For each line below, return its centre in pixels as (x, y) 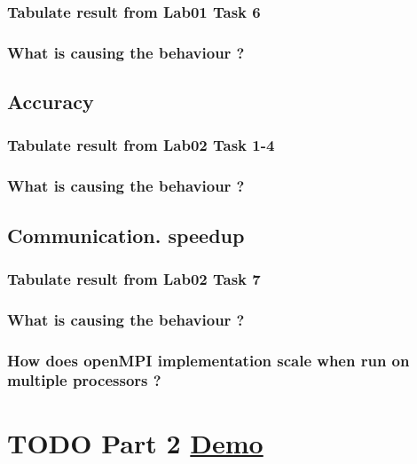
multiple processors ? (84, 380)
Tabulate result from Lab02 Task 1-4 (141, 145)
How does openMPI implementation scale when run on (208, 360)
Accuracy (51, 102)
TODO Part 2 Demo (135, 442)
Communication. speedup (126, 235)
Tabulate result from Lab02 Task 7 (134, 278)
